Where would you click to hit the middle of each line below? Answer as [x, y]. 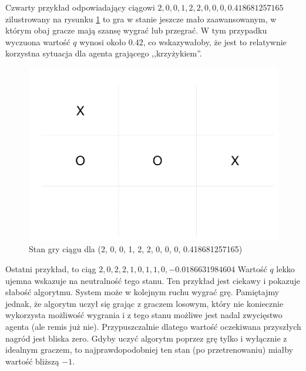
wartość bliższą [32, 361]
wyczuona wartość [38, 41]
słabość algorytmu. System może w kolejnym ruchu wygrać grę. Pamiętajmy [142, 292]
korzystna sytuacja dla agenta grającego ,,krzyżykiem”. [104, 53]
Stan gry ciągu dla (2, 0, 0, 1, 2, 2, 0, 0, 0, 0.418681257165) [136, 249]
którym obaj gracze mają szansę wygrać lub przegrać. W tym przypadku [136, 30]
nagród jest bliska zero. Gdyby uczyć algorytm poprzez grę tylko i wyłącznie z [146, 338]
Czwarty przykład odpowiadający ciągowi [80, 7]
